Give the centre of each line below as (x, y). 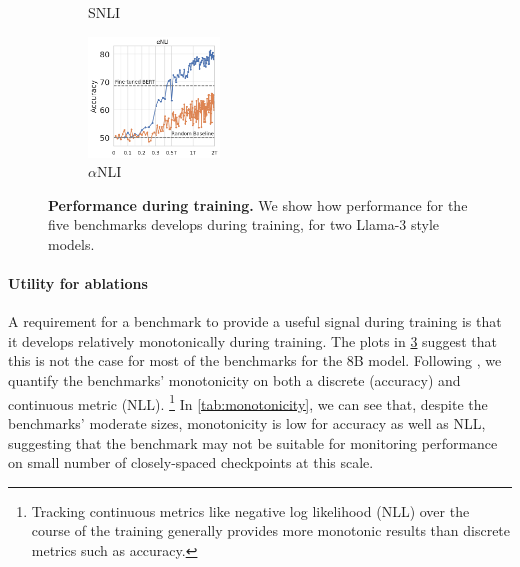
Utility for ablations (78, 283)
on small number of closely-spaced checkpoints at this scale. (191, 462)
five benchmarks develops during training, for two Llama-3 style (244, 224)
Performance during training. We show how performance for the (258, 204)
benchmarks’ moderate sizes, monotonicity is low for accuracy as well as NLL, (247, 422)
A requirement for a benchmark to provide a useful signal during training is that (255, 321)
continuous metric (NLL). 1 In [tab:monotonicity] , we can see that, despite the (248, 402)
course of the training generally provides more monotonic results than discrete (271, 530)
